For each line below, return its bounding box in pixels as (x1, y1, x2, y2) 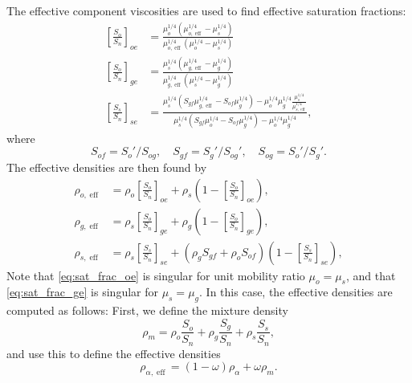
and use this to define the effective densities (6, 344, 221, 361)
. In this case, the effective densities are (199, 283, 393, 300)
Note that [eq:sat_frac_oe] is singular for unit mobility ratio (6, 267, 305, 283)
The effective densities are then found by (6, 158, 207, 175)
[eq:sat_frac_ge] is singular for (6, 283, 158, 300)
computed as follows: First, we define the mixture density (6, 302, 288, 319)
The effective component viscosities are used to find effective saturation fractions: (6, 2, 406, 18)
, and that (346, 267, 396, 283)
